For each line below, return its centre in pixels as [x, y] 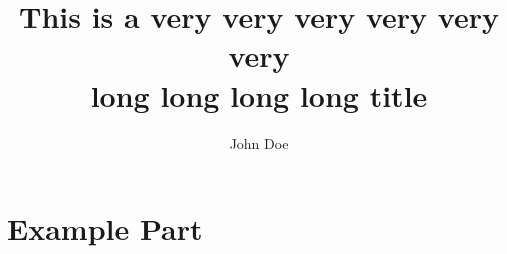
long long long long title [259, 94]
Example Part [105, 228]
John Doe [259, 142]
